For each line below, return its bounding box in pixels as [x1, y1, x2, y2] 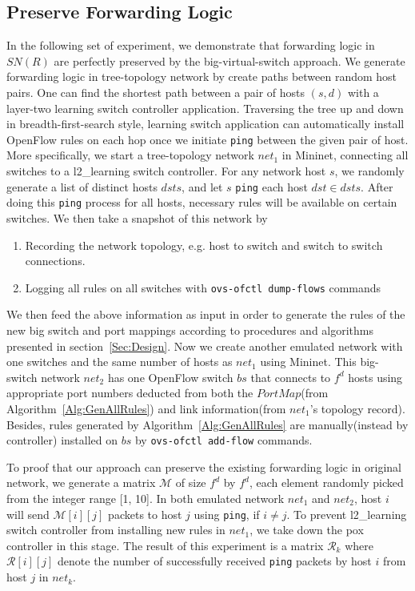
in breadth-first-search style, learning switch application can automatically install [6, 115, 405, 132]
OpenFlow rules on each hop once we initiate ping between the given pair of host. [6, 131, 409, 147]
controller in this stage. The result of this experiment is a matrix [6, 537, 324, 553]
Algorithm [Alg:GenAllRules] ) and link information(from [6, 400, 286, 416]
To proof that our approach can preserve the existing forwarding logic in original [6, 458, 402, 475]
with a [347, 83, 379, 100]
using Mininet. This [260, 353, 357, 370]
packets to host [108, 505, 182, 522]
